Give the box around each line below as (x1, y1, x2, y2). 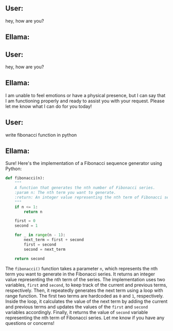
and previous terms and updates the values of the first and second (5, 303, 148, 310)
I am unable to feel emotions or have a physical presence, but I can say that (5, 92, 166, 98)
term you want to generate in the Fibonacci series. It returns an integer (5, 271, 155, 277)
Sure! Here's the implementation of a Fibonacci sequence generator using (5, 160, 162, 167)
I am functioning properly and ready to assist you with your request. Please (5, 98, 165, 104)
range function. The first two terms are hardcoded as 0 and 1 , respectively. (5, 292, 164, 299)
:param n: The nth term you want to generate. (14, 190, 116, 195)
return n (24, 209, 43, 214)
